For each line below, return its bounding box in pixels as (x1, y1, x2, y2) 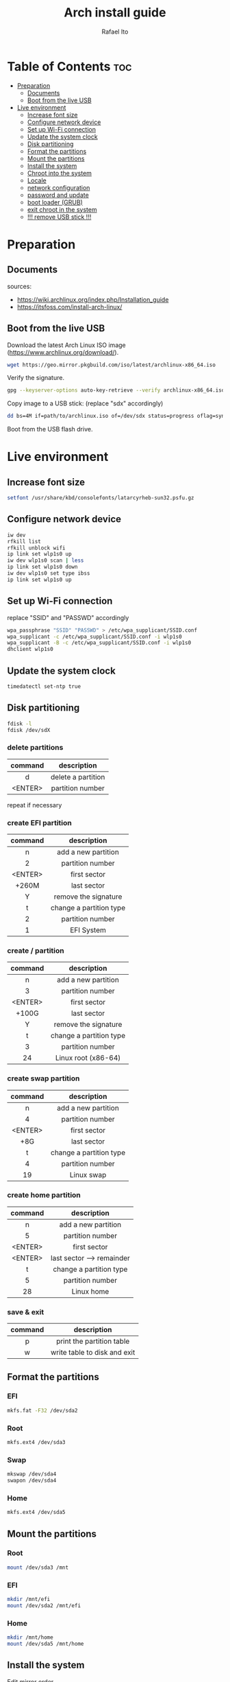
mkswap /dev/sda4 (7, 1471, 57, 1478)
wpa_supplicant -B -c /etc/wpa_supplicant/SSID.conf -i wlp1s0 (7, 639, 192, 646)
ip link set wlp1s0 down (7, 564, 78, 571)
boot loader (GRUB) (27, 198, 84, 206)
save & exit (7, 1307, 44, 1316)
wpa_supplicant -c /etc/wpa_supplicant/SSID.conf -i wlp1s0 (7, 633, 183, 640)
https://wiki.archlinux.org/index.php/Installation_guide (16, 295, 169, 303)
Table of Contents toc (7, 58, 132, 74)
